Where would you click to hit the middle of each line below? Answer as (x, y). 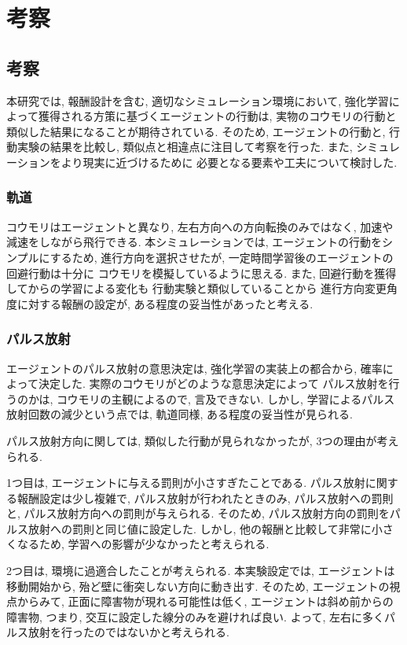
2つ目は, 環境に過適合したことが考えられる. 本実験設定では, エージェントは (201, 571)
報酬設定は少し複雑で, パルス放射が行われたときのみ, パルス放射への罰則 (205, 498)
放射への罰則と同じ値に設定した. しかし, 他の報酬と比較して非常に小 (205, 528)
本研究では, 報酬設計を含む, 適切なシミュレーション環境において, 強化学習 (198, 100)
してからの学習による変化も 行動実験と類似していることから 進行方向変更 (197, 288)
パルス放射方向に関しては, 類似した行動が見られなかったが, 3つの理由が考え (203, 440)
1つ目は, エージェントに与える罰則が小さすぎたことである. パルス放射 (186, 483)
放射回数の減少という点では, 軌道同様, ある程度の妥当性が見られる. (180, 414)
